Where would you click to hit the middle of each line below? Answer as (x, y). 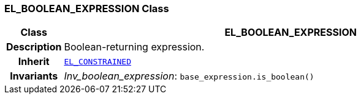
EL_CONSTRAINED (98, 61)
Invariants (34, 76)
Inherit (34, 62)
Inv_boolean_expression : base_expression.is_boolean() (189, 76)
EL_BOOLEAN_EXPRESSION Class (87, 9)
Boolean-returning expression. (134, 47)
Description (34, 47)
